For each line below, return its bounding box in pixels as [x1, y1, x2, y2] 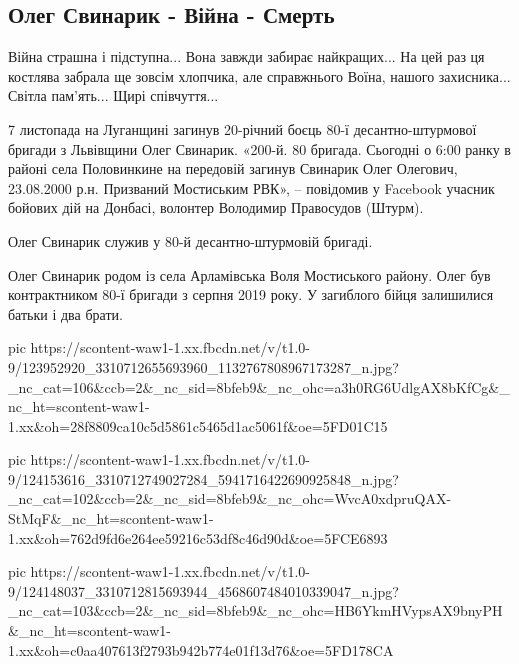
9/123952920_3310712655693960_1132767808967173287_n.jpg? [8, 356, 399, 377]
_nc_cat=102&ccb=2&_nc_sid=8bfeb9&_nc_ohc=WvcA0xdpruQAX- [8, 488, 452, 509]
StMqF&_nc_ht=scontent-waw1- [8, 508, 214, 529]
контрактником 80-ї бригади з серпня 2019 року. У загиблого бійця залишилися [8, 284, 494, 305]
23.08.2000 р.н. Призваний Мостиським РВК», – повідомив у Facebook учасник [8, 177, 495, 198]
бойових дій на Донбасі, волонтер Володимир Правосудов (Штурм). [8, 197, 424, 218]
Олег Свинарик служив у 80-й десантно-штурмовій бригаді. [8, 230, 373, 251]
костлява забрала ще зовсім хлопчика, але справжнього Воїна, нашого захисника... [8, 65, 511, 86]
